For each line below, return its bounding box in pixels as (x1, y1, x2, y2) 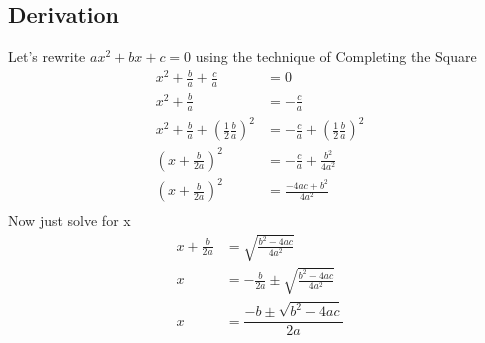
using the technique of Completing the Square (195, 46, 477, 67)
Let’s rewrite (8, 46, 86, 67)
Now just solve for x (8, 210, 131, 231)
